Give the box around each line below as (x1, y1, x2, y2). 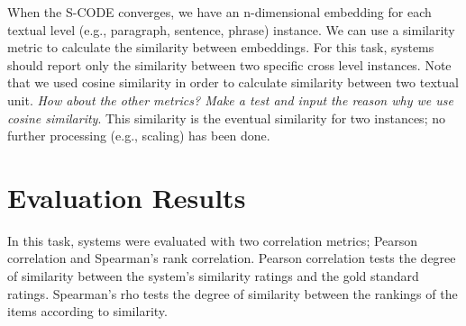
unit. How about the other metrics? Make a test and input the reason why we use (7, 90, 453, 109)
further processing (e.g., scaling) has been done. (7, 126, 270, 145)
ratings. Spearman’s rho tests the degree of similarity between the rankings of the (7, 284, 458, 303)
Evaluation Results (7, 178, 246, 215)
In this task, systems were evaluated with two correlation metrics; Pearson (7, 231, 418, 249)
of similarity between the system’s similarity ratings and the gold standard (7, 267, 419, 285)
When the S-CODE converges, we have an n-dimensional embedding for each (7, 3, 432, 21)
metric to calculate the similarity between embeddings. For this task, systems (7, 38, 434, 57)
